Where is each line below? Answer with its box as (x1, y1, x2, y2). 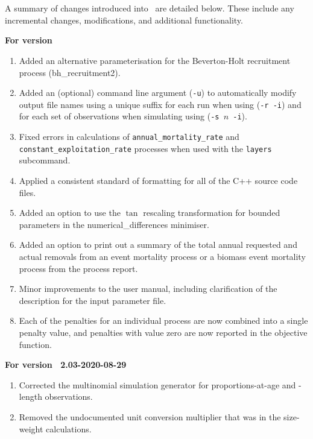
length (19, 390, 42, 403)
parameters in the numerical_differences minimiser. (19, 218, 209, 230)
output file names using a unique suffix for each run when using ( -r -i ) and (19, 98, 302, 110)
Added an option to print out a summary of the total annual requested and (19, 238, 297, 251)
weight (19, 422, 43, 435)
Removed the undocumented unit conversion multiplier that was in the (19, 410, 281, 423)
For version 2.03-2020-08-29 (5, 358, 127, 371)
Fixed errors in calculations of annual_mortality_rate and (19, 130, 239, 143)
